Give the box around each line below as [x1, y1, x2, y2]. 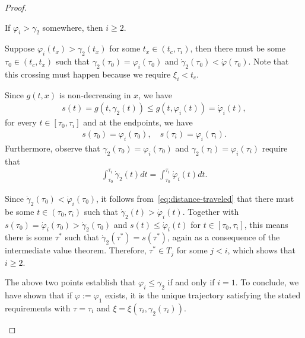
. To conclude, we [235, 276, 299, 288]
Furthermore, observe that [5, 141, 100, 154]
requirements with [5, 301, 71, 314]
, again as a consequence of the [167, 231, 280, 243]
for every [5, 116, 37, 128]
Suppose [5, 42, 35, 54]
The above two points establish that [5, 276, 136, 288]
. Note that [248, 55, 289, 67]
